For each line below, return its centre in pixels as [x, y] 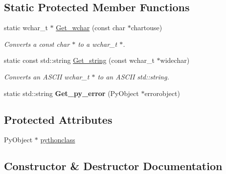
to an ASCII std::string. [133, 76]
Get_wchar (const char [91, 28]
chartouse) [147, 28]
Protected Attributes [58, 119]
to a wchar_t [98, 44]
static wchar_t [26, 28]
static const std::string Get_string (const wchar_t [79, 60]
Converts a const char [37, 44]
